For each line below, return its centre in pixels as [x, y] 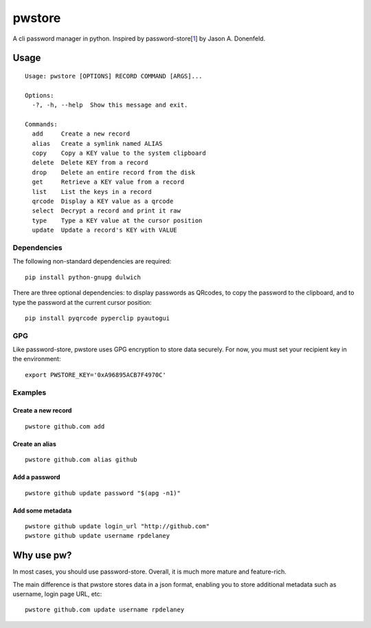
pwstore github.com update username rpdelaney [105, 610]
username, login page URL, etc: [57, 594]
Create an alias [34, 444]
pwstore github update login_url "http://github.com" [117, 526]
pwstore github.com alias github [81, 460]
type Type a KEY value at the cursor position [117, 220]
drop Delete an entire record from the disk [114, 172]
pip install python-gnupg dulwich [83, 277]
